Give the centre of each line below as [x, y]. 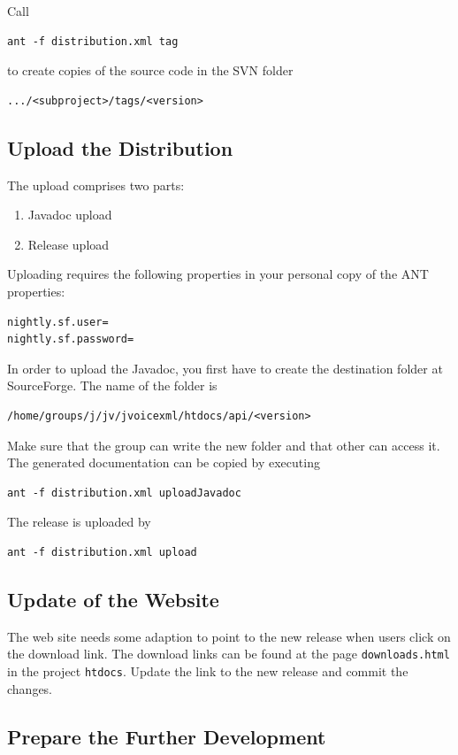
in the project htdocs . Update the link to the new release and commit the [208, 670]
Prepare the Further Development [167, 736]
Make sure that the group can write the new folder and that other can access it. [224, 445]
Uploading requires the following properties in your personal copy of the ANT [218, 274]
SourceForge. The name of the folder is [112, 385]
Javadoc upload [70, 215]
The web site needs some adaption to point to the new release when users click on [229, 636]
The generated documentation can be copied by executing [164, 462]
